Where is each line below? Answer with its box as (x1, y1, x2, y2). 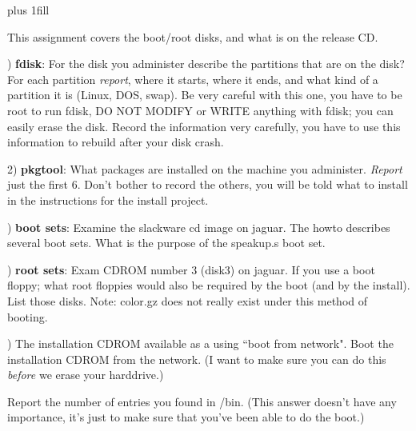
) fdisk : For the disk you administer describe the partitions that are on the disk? (7, 55, 405, 72)
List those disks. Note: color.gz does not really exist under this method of (7, 292, 368, 309)
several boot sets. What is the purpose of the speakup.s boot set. (7, 234, 326, 251)
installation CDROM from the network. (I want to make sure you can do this (7, 350, 386, 367)
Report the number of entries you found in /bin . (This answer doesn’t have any (7, 393, 397, 409)
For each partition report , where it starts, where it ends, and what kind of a (7, 70, 378, 87)
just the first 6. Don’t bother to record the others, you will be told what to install (7, 176, 408, 193)
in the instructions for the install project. (7, 191, 209, 208)
